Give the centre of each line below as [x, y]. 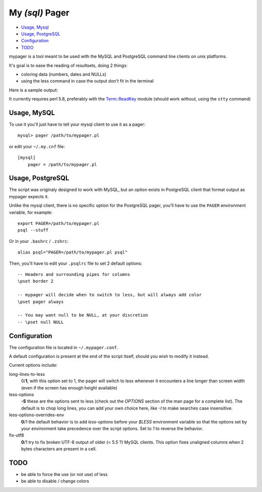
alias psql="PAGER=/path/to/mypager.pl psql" [73, 252]
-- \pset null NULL [41, 322]
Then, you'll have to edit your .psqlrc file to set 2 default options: [76, 263]
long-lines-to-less [27, 374]
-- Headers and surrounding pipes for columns [74, 274]
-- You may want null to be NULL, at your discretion [83, 315]
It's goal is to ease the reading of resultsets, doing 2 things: [68, 65]
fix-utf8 [16, 435]
